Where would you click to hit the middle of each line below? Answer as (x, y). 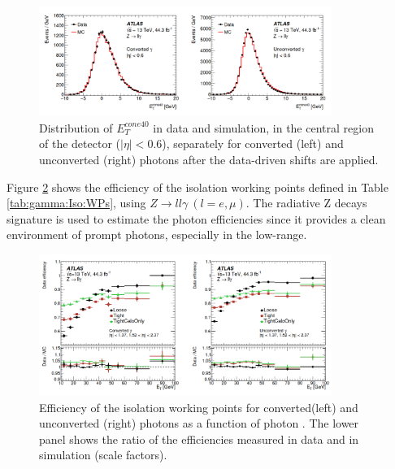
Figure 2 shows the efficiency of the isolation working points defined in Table (197, 187)
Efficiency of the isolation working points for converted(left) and (199, 407)
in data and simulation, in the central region (263, 127)
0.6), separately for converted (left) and (245, 143)
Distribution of (76, 127)
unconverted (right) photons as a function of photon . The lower (199, 423)
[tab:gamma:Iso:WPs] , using (76, 203)
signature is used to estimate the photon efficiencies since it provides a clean (196, 218)
